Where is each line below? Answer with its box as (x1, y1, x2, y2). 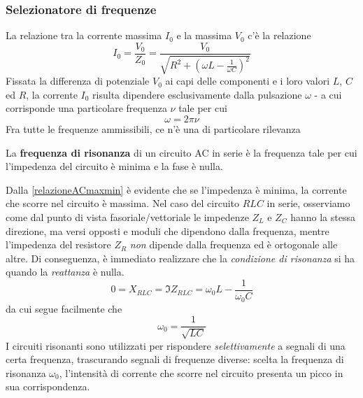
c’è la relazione (248, 28, 311, 43)
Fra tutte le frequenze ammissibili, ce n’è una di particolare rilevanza (6, 122, 301, 136)
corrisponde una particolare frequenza (6, 101, 167, 115)
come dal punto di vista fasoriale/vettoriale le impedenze (6, 210, 249, 225)
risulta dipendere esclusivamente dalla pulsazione (92, 87, 302, 101)
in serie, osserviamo (266, 196, 350, 211)
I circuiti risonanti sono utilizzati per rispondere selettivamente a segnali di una (6, 338, 346, 353)
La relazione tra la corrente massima (6, 28, 162, 43)
